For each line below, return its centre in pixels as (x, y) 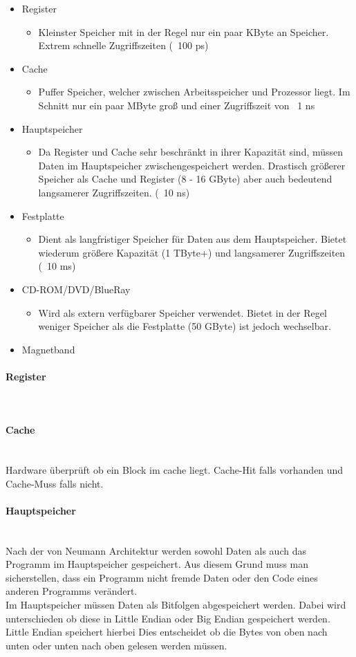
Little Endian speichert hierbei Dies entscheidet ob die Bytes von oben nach (167, 632)
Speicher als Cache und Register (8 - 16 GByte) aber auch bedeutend (185, 179)
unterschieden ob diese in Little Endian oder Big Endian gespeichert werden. (168, 618)
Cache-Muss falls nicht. (55, 483)
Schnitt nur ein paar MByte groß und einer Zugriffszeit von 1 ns (177, 105)
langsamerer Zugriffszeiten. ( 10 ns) (114, 192)
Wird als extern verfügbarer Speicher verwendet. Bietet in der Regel (182, 312)
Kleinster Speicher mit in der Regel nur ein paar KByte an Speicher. (184, 31)
